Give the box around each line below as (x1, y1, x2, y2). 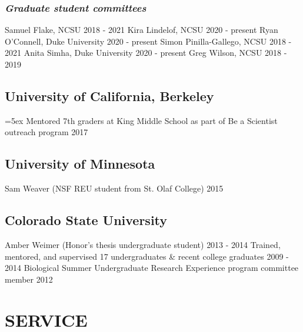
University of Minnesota (5, 155, 155, 173)
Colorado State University (5, 211, 168, 229)
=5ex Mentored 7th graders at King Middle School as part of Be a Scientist (5, 114, 278, 126)
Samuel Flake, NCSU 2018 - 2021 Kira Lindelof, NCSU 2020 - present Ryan (5, 24, 278, 36)
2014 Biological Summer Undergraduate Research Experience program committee (5, 261, 299, 274)
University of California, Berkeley (5, 86, 214, 105)
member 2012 (5, 273, 53, 285)
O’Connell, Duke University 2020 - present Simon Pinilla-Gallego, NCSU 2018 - (5, 35, 292, 47)
